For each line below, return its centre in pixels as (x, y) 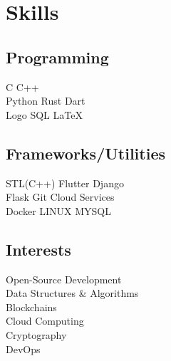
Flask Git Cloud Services (60, 197)
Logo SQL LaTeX (44, 114)
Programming (57, 57)
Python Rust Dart (46, 101)
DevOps (23, 349)
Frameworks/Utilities (85, 153)
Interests (38, 249)
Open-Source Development (64, 279)
